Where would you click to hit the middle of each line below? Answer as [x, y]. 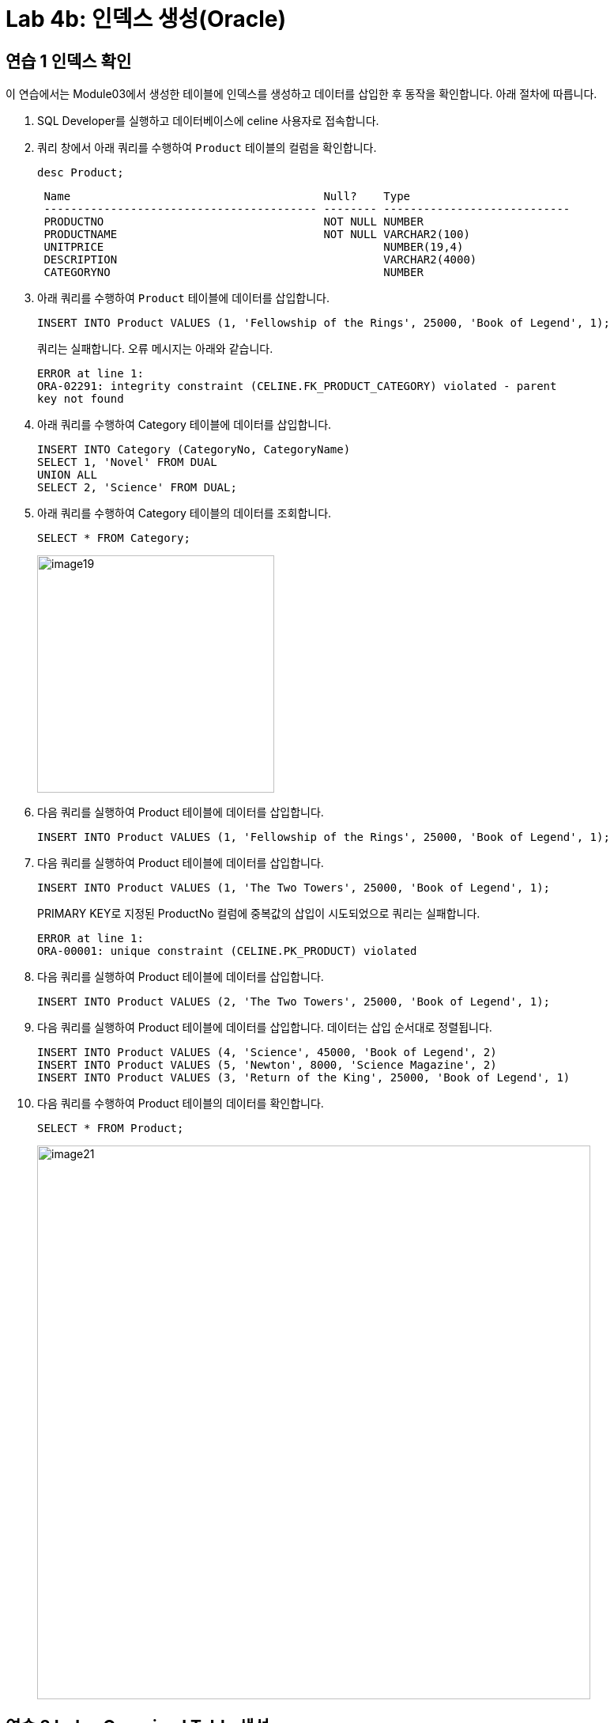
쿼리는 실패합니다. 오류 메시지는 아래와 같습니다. [155, 349]
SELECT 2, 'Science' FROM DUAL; [137, 488]
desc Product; [81, 173]
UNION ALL [67, 475]
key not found [81, 399]
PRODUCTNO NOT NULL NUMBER [234, 222]
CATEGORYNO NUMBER [234, 273]
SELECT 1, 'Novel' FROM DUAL [127, 462]
